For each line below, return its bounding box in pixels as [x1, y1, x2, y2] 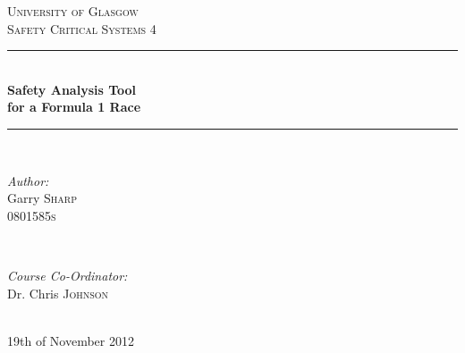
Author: [7, 171, 49, 189]
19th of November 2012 [7, 331, 134, 349]
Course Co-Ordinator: [7, 265, 128, 284]
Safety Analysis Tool [7, 80, 137, 98]
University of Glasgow [7, 2, 139, 20]
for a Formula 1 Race [7, 97, 141, 116]
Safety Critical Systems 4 [7, 19, 156, 38]
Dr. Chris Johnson [7, 283, 109, 302]
